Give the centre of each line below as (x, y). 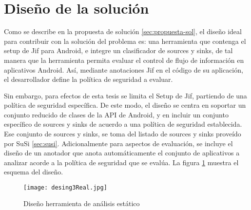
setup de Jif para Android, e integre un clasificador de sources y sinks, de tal (118, 50)
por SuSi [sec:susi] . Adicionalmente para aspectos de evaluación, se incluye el (118, 143)
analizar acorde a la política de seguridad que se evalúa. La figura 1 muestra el (121, 162)
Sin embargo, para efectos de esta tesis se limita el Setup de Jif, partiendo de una (125, 95)
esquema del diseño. (34, 172)
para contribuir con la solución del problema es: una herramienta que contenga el (125, 41)
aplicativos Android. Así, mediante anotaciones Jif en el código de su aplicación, (124, 69)
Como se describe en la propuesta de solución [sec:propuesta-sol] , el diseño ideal (123, 31)
